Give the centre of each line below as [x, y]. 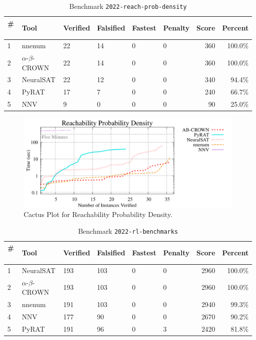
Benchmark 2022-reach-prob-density [128, 6]
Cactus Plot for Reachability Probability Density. [98, 214]
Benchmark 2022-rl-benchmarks [128, 231]
